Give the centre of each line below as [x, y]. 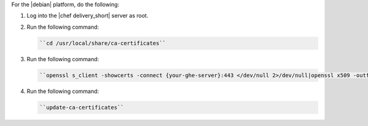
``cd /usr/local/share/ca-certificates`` [103, 43]
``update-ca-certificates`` [82, 107]
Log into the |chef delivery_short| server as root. [87, 16]
